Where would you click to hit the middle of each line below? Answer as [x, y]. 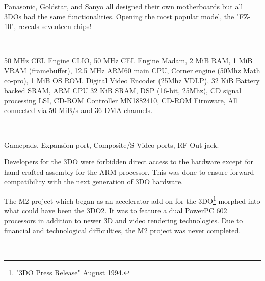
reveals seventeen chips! [55, 26]
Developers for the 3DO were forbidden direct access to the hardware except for [129, 162]
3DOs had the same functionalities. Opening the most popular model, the [119, 16]
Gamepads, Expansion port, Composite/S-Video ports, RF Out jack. [112, 144]
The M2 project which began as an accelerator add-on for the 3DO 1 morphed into [132, 200]
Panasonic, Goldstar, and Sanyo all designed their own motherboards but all [124, 6]
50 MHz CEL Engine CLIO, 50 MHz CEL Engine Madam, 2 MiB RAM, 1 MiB [128, 60]
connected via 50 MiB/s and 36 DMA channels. [78, 110]
